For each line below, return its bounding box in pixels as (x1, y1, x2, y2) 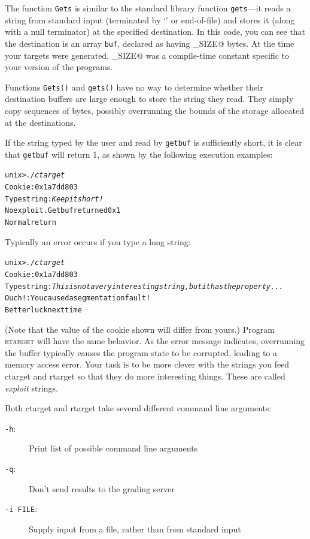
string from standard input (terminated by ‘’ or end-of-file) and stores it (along (5, 13, 295, 26)
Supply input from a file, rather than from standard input (29, 522, 241, 535)
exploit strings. (5, 381, 58, 394)
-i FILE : (5, 502, 38, 515)
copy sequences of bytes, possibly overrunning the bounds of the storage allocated (5, 104, 304, 116)
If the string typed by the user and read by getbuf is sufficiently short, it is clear (5, 136, 302, 149)
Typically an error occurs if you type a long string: (5, 235, 191, 248)
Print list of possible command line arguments (29, 442, 198, 454)
